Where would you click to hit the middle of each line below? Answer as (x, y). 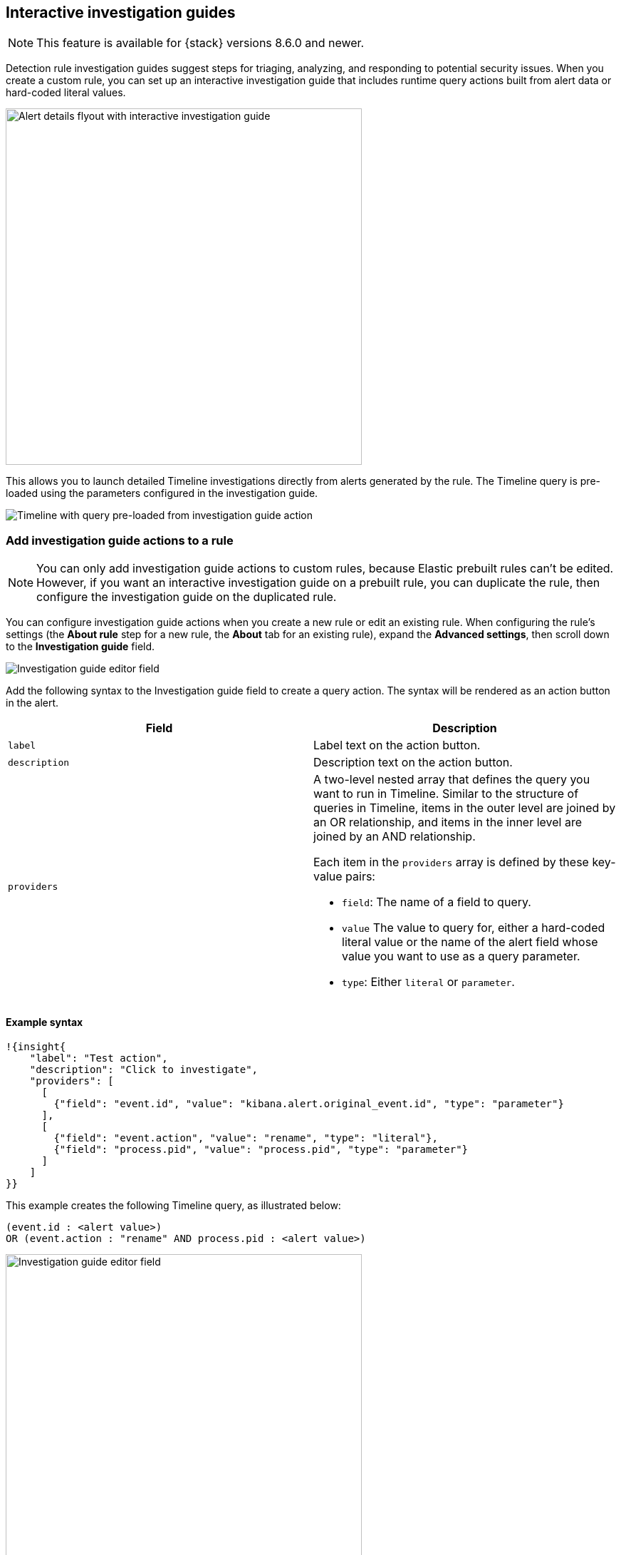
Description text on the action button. (413, 763)
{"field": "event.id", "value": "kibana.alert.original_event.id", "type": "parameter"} (309, 1104)
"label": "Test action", (99, 1058)
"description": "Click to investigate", (144, 1070)
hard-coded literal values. (66, 93)
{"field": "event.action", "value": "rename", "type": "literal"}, (246, 1138)
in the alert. (32, 703)
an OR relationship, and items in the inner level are (448, 822)
